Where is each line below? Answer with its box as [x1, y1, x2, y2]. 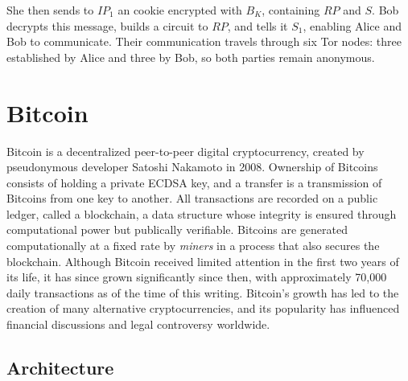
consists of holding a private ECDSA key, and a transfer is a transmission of [6, 174, 382, 190]
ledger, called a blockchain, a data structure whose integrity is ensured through [6, 205, 397, 222]
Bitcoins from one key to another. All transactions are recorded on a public [6, 190, 378, 207]
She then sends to [6, 2, 94, 18]
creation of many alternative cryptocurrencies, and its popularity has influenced [6, 300, 400, 317]
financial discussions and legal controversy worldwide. [6, 316, 270, 333]
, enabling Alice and [303, 17, 402, 34]
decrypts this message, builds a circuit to [6, 17, 208, 34]
